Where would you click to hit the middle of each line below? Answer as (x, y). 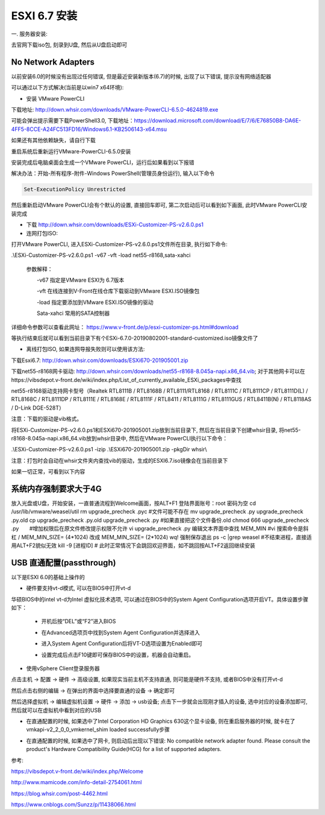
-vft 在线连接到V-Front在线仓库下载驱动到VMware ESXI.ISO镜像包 (118, 291)
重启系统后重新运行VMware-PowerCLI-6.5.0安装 (71, 151)
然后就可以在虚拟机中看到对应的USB (56, 710)
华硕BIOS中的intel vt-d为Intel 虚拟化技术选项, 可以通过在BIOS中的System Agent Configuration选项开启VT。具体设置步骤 (160, 599)
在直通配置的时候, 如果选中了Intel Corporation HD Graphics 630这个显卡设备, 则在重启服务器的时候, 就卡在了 (161, 721)
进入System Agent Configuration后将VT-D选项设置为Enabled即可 (122, 644)
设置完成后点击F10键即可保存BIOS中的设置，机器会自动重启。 (118, 655)
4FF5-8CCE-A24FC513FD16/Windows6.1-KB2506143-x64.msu (89, 129)
